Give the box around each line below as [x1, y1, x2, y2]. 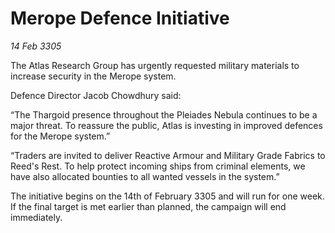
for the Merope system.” [10, 130, 111, 142]
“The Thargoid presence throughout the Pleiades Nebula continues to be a [10, 108, 318, 121]
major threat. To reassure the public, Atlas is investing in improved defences [10, 119, 323, 131]
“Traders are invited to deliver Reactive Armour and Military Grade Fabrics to [10, 149, 326, 161]
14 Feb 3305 [10, 40, 62, 52]
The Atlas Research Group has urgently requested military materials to [10, 59, 300, 71]
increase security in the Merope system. [10, 70, 177, 82]
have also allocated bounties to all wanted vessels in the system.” [10, 170, 280, 182]
